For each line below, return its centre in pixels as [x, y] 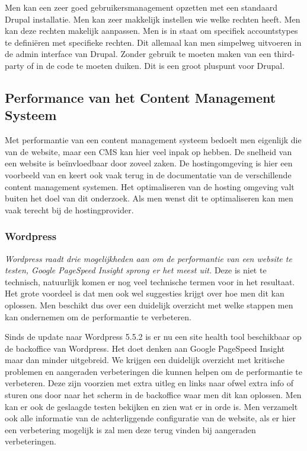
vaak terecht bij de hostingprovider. [69, 209]
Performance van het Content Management [140, 97]
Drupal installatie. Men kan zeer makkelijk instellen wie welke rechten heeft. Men [153, 19]
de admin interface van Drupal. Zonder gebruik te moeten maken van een [138, 54]
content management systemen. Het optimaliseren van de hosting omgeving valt [150, 186]
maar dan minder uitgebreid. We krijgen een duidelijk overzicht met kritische [145, 360]
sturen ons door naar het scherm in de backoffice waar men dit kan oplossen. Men [153, 395]
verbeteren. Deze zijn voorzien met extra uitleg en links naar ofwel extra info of [149, 383]
